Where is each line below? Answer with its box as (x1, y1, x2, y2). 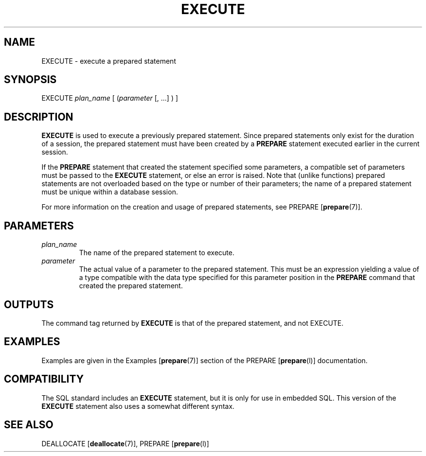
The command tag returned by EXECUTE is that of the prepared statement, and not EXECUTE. (41, 318, 344, 327)
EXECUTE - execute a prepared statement (41, 56, 176, 65)
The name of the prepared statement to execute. (79, 248, 234, 257)
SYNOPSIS (4, 73, 57, 86)
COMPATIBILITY (4, 373, 84, 386)
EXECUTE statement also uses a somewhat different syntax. (41, 402, 235, 410)
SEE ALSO (4, 419, 53, 431)
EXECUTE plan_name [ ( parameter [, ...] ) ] (41, 94, 178, 103)
